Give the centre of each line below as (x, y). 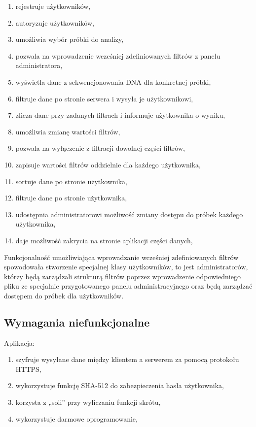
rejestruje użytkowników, (53, 6)
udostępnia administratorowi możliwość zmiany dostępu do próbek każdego (129, 214)
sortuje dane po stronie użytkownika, (71, 181)
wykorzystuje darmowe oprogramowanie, (76, 418)
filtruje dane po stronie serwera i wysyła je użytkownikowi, (104, 98)
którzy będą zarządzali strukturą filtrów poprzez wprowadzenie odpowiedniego (122, 276)
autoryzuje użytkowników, (55, 22)
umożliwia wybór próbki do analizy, (70, 39)
